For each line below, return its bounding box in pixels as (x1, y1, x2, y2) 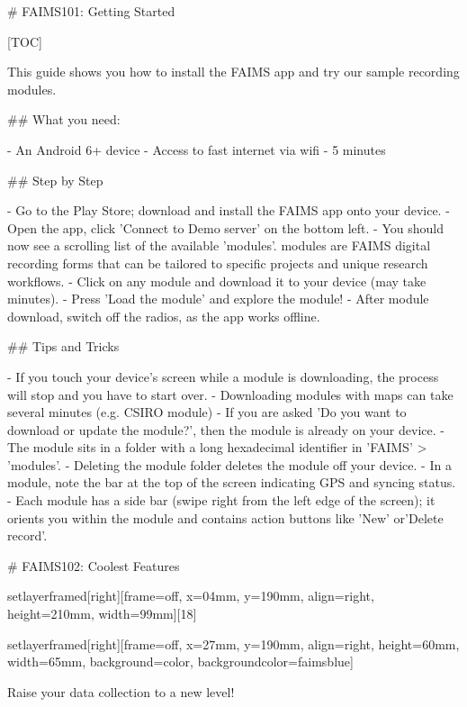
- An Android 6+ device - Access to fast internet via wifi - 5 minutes (7, 140, 386, 159)
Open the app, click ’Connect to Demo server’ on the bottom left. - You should (7, 218, 444, 237)
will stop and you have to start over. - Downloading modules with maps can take (7, 385, 454, 403)
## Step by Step (7, 170, 103, 189)
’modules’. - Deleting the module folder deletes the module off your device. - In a (7, 455, 452, 474)
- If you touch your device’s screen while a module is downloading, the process (7, 367, 439, 385)
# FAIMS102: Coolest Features (7, 556, 180, 575)
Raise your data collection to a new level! (7, 682, 235, 701)
